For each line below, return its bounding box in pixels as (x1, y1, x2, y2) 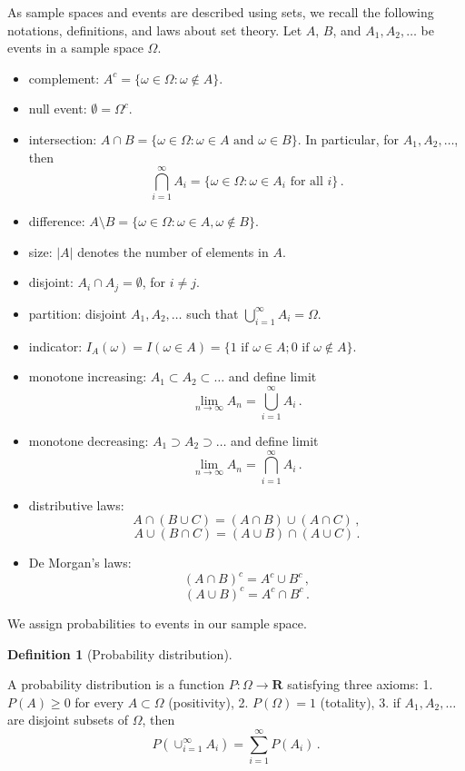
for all (290, 174, 323, 188)
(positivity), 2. (168, 692, 249, 711)
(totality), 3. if (320, 692, 401, 711)
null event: (28, 99, 87, 118)
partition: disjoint (28, 303, 127, 322)
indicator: (28, 336, 83, 355)
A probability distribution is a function (7, 675, 225, 694)
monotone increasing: (28, 367, 147, 386)
